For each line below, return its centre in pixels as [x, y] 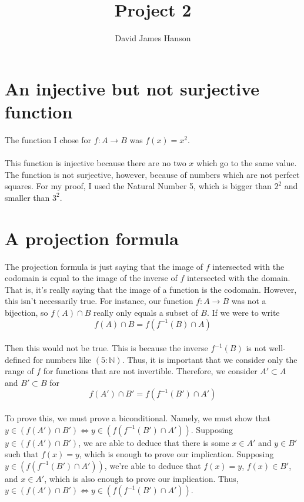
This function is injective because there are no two [96, 163]
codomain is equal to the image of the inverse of [91, 278]
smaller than [27, 197]
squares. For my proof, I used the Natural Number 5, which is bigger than [138, 186]
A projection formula [92, 238]
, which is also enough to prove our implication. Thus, [141, 478]
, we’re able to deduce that [153, 465]
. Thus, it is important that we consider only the [210, 359]
